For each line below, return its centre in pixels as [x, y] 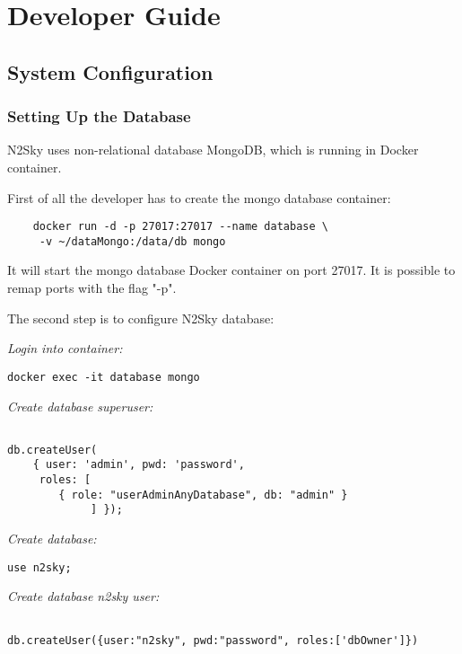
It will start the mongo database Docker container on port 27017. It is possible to [231, 270]
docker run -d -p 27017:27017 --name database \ [180, 227]
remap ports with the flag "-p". [92, 288]
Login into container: [65, 348]
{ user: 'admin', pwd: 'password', [139, 465]
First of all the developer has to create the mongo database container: [199, 197]
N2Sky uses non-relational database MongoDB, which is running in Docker [213, 150]
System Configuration [110, 71]
